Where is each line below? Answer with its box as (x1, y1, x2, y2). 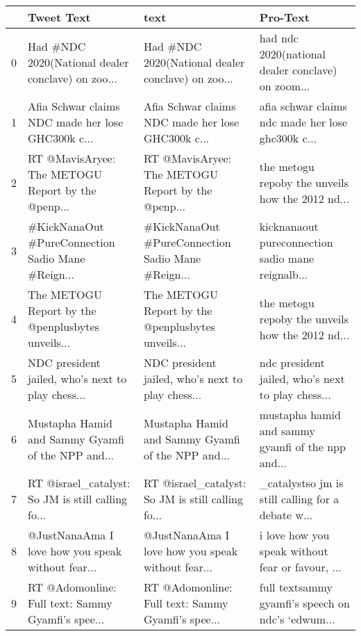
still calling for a (259, 491, 339, 507)
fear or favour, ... (259, 559, 342, 575)
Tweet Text (28, 9, 91, 25)
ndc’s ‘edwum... (259, 611, 335, 627)
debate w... (259, 507, 313, 523)
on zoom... (259, 78, 310, 94)
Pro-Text (259, 9, 310, 25)
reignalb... (259, 266, 308, 282)
